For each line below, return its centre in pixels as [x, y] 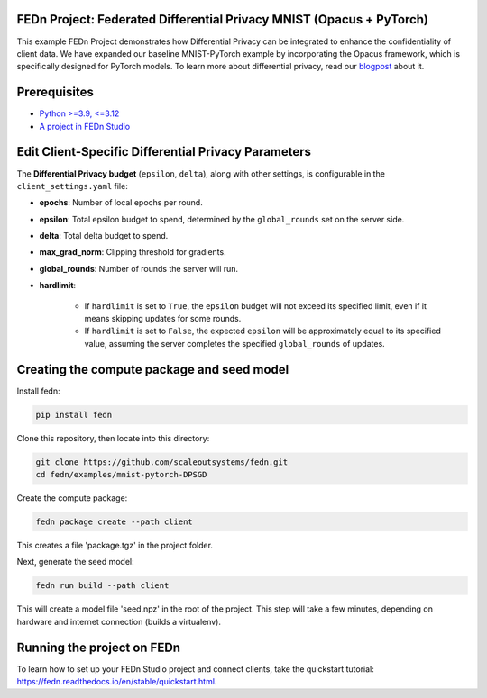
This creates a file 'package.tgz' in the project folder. [115, 545]
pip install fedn [74, 415]
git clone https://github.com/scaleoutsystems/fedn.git [162, 462]
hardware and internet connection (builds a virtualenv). [119, 621]
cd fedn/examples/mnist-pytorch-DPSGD [121, 475]
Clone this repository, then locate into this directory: [113, 438]
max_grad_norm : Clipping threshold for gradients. [133, 252]
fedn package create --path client [114, 522]
